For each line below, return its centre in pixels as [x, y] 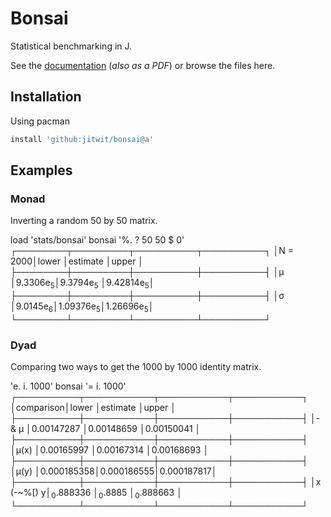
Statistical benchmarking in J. [71, 46]
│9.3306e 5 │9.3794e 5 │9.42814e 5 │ [82, 284]
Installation [46, 97]
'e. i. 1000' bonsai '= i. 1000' [68, 386]
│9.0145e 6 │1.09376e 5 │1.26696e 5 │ [82, 307]
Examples [41, 170]
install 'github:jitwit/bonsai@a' [82, 139]
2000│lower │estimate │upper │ [77, 261]
